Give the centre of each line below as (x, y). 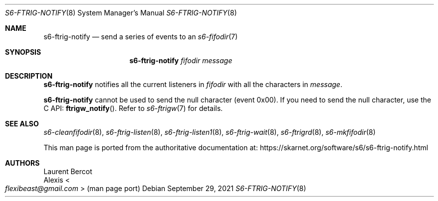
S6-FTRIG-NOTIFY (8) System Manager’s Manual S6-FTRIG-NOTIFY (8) (121, 13)
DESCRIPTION (29, 76)
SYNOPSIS (23, 52)
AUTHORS (22, 163)
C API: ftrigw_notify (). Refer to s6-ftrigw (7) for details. (133, 108)
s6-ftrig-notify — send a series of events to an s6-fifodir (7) (141, 37)
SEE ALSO (22, 124)
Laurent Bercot (68, 171)
